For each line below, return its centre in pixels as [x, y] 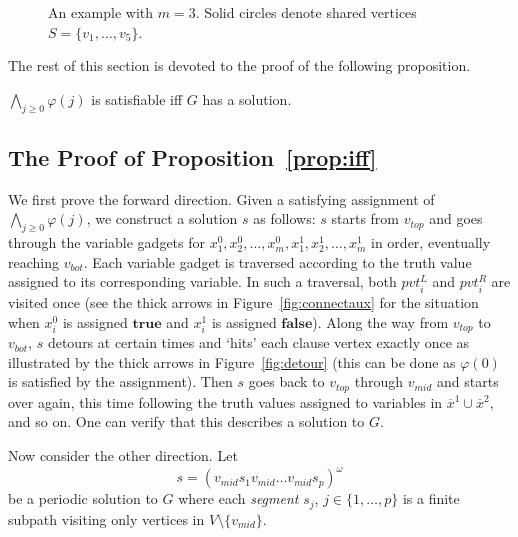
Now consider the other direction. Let [123, 455]
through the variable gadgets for [106, 242]
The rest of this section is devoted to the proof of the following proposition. [239, 65]
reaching [33, 261]
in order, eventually [431, 242]
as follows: [284, 218]
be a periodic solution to [83, 498]
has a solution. [247, 98]
